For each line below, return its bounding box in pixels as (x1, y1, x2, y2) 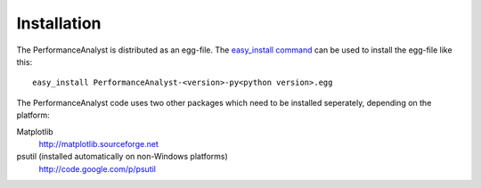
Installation (16, 13, 102, 33)
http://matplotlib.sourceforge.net (38, 138, 159, 149)
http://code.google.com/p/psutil (38, 163, 156, 174)
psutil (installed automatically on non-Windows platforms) (16, 151, 229, 162)
